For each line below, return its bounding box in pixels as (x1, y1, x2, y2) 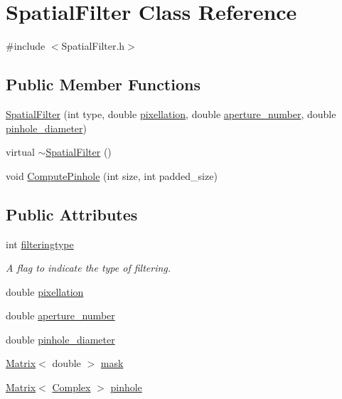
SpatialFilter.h (61, 38, 125, 53)
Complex (52, 380, 91, 395)
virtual (6, 144, 35, 159)
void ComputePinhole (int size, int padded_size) (6, 168, 218, 183)
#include (6, 38, 46, 53)
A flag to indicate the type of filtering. (6, 260, 171, 275)
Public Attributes (6, 203, 138, 225)
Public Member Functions (6, 73, 201, 95)
